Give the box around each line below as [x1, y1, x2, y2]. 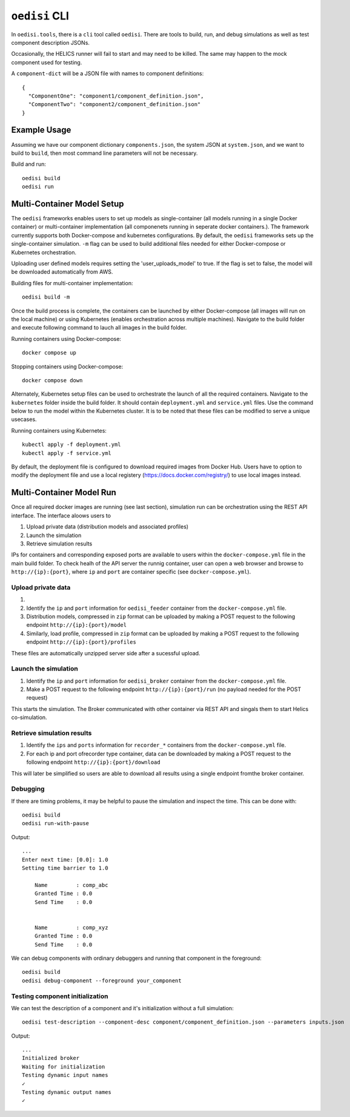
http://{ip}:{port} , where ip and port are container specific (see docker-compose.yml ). [11, 568, 251, 576]
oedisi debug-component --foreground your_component [22, 977, 182, 984]
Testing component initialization [11, 992, 108, 1001]
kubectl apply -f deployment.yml [22, 441, 121, 448]
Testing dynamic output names [22, 1089, 112, 1095]
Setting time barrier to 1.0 [22, 865, 108, 872]
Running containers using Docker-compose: [11, 335, 121, 342]
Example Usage [11, 125, 71, 135]
